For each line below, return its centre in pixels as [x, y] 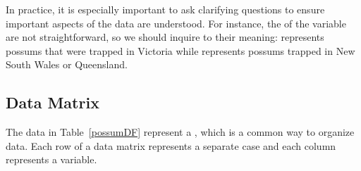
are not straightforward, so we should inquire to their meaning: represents [165, 37]
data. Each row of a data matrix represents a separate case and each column [171, 145]
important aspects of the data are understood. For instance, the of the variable [176, 23]
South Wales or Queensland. [67, 64]
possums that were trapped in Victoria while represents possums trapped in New [180, 50]
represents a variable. [51, 159]
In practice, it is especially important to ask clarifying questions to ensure [165, 9]
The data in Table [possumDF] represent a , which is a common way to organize [180, 132]
